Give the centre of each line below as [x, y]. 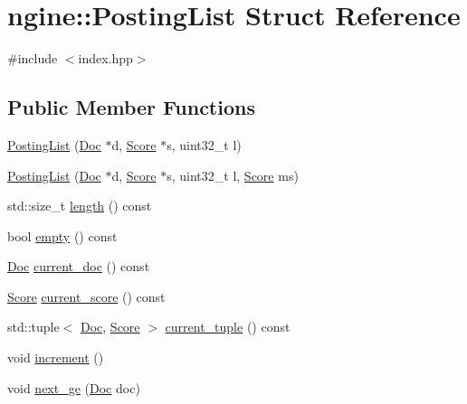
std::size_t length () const [80, 206]
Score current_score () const [86, 296]
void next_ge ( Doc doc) [74, 387]
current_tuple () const [228, 327]
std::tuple [33, 327]
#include [33, 58]
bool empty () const [62, 235]
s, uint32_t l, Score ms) [233, 175]
